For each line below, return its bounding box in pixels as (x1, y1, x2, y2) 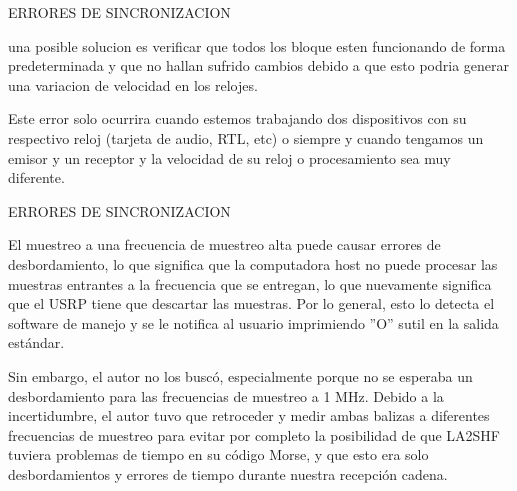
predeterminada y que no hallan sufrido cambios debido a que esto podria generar (8, 55, 510, 76)
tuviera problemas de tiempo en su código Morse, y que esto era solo (8, 444, 429, 465)
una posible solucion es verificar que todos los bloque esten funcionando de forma (8, 35, 506, 56)
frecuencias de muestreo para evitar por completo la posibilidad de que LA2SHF (8, 424, 500, 445)
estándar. (8, 332, 65, 353)
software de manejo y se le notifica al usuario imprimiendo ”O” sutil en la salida (8, 312, 499, 333)
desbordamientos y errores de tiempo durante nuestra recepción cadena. (8, 463, 448, 484)
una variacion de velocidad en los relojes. (8, 74, 258, 95)
